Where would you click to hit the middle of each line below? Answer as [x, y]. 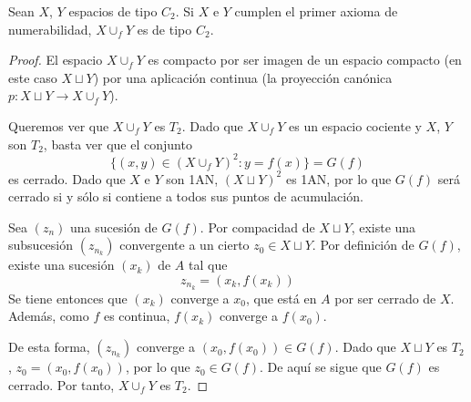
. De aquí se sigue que [321, 367]
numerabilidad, [50, 29]
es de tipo [164, 29]
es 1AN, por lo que [338, 178]
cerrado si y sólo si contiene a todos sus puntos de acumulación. [186, 196]
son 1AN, [192, 178]
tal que [208, 265]
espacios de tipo [113, 11]
